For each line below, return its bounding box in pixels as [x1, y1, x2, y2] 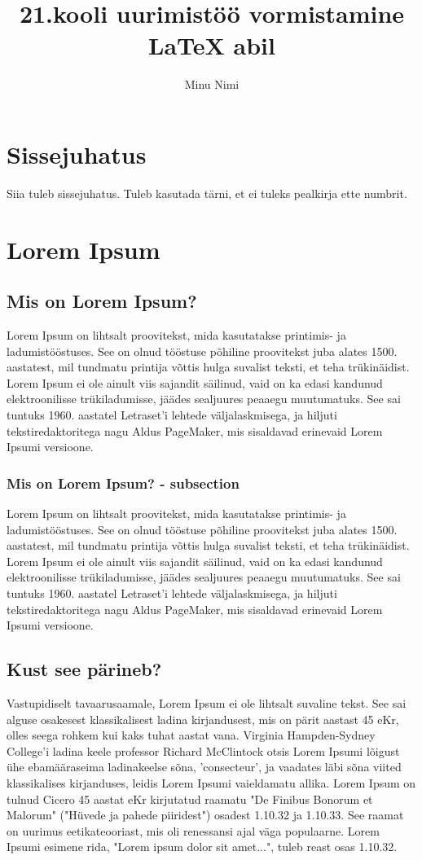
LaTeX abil [148, 29, 275, 62]
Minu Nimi [184, 76, 240, 93]
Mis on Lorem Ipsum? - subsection [7, 472, 240, 493]
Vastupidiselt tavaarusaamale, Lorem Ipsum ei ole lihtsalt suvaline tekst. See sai [7, 694, 407, 711]
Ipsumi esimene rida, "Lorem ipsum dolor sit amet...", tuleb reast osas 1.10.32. [7, 838, 398, 855]
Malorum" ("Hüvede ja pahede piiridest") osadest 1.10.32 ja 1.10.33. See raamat [7, 806, 404, 823]
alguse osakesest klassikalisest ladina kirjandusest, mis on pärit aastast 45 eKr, [7, 710, 399, 727]
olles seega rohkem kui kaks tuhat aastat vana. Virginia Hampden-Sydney [7, 726, 376, 744]
